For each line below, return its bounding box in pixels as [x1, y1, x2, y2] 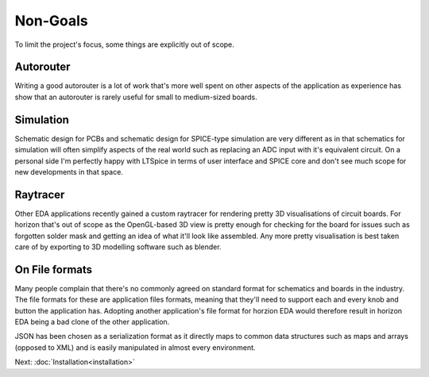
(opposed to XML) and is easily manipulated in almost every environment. [14, 342, 256, 352]
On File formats [14, 263, 93, 276]
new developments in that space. [14, 167, 123, 176]
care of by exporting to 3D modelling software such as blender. [14, 242, 222, 252]
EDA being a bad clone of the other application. [14, 317, 170, 327]
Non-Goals [14, 12, 89, 29]
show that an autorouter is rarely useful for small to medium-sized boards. [14, 92, 257, 102]
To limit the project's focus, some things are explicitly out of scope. [14, 40, 234, 49]
